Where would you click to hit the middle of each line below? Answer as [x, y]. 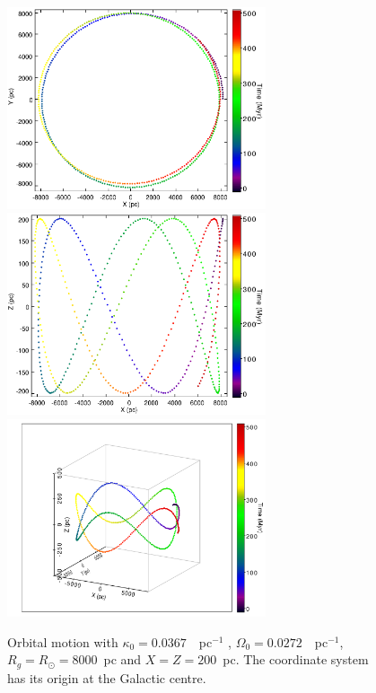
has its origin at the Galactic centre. [107, 677]
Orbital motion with [63, 641]
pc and [122, 659]
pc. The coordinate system [296, 659]
